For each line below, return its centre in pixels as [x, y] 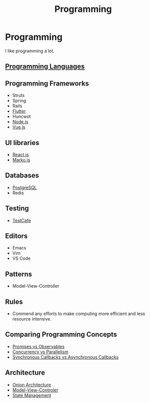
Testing [17, 208]
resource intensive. [32, 319]
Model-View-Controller [36, 286]
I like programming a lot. [30, 51]
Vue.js [19, 127]
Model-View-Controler [35, 390]
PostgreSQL [25, 187]
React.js [21, 155]
